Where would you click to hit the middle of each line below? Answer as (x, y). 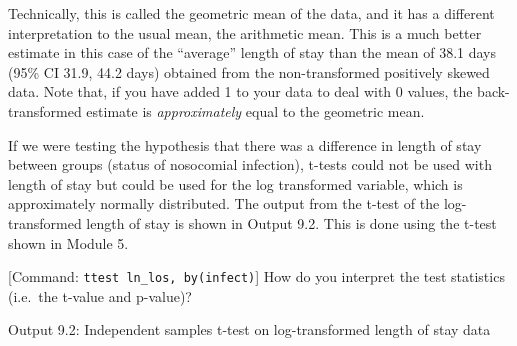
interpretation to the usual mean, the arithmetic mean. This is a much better (245, 32)
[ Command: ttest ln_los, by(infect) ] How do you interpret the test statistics (256, 276)
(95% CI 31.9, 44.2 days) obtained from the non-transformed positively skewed (249, 71)
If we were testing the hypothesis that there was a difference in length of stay (245, 144)
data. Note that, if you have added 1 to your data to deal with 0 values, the (240, 91)
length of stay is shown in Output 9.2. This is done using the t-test (291, 222)
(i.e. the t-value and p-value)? (100, 295)
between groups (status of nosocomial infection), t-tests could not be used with (250, 164)
